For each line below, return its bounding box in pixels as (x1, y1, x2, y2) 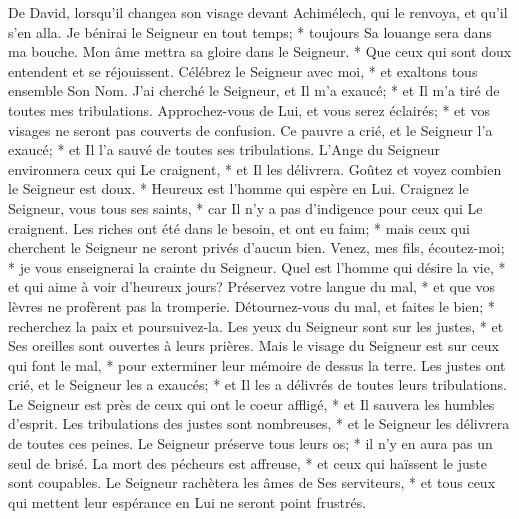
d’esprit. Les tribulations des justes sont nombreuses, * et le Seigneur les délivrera (8, 413, 510, 434)
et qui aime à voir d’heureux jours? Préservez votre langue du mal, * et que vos (8, 276, 496, 297)
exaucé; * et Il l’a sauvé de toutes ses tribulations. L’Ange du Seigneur (8, 139, 440, 160)
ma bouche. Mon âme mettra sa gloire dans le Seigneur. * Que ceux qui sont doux (8, 41, 512, 62)
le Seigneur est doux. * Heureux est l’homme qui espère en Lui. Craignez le (8, 178, 469, 199)
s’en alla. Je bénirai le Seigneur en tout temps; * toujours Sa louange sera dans (8, 21, 492, 42)
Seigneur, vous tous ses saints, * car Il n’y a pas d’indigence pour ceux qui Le (8, 197, 483, 218)
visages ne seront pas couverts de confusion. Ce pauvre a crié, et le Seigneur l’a (8, 119, 493, 140)
